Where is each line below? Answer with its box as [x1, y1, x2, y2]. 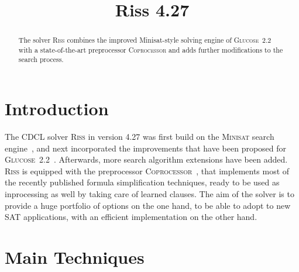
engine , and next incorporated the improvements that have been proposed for [5, 142, 287, 154]
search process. [18, 54, 64, 64]
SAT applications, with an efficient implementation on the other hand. [5, 211, 257, 223]
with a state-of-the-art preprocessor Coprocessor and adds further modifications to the [18, 44, 283, 54]
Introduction [5, 97, 109, 120]
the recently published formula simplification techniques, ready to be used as [5, 176, 280, 188]
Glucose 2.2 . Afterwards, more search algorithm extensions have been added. [5, 153, 288, 166]
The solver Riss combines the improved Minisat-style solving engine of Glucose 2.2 [18, 35, 271, 45]
